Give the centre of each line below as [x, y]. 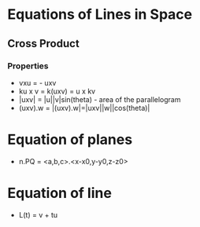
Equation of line [59, 193]
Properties [28, 66]
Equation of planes [70, 140]
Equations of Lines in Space [100, 15]
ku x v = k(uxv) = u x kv [57, 91]
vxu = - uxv [37, 82]
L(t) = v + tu [38, 214]
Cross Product [43, 44]
